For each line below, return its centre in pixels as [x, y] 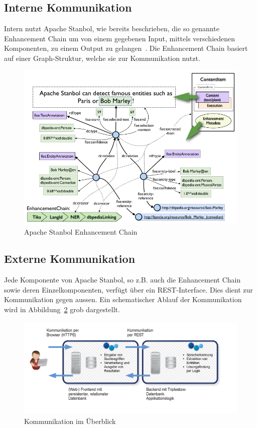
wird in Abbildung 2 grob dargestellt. [62, 309]
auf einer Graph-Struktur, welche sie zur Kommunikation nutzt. [102, 58]
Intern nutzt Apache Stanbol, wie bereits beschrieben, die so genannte [112, 28]
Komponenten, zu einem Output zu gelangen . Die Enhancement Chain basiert [126, 48]
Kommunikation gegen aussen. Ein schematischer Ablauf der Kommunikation [123, 299]
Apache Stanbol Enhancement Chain [81, 231]
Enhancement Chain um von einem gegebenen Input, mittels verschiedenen [120, 38]
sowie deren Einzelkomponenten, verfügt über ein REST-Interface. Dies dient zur [128, 289]
